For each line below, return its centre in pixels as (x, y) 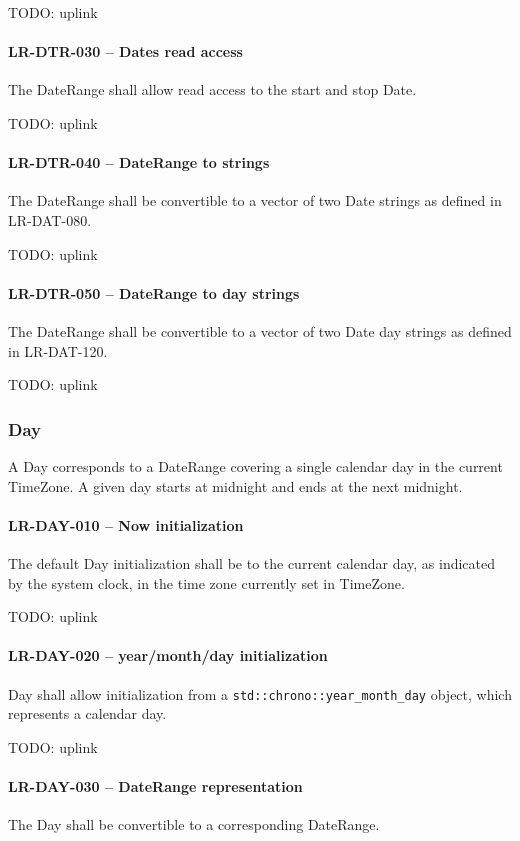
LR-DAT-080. (50, 219)
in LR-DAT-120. (58, 350)
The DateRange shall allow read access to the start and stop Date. (212, 89)
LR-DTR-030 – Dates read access (125, 51)
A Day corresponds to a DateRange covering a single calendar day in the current (255, 465)
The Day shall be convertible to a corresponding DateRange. (194, 824)
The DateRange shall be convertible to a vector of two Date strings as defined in (255, 200)
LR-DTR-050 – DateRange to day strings (154, 292)
